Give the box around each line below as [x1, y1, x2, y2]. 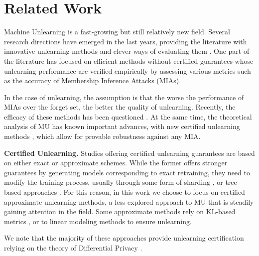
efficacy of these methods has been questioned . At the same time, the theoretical [4, 111, 252, 122]
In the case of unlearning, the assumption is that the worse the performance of [4, 92, 244, 102]
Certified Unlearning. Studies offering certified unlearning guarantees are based [4, 147, 255, 158]
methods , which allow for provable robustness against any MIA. [4, 131, 201, 141]
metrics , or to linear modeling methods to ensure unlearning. [4, 216, 192, 226]
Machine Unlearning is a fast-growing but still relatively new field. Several [4, 26, 230, 37]
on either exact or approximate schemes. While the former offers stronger [4, 157, 228, 168]
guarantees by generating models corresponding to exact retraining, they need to [4, 167, 250, 177]
